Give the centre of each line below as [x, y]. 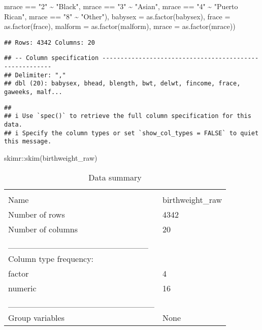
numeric [22, 288]
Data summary [115, 177]
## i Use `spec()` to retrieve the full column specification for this [128, 116]
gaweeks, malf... [33, 92]
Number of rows [37, 214]
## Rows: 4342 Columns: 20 [50, 42]
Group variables [36, 317]
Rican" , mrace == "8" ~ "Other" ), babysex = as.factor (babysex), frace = [117, 16]
